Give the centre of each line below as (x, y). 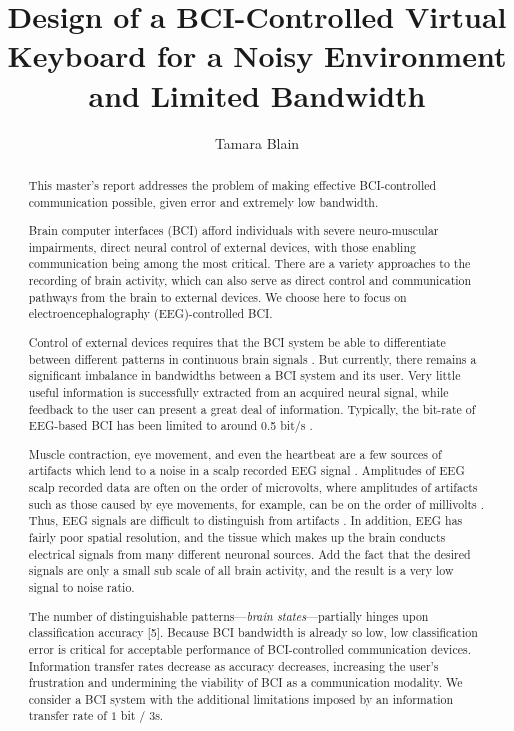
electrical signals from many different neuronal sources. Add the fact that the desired (249, 553)
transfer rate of (67, 715)
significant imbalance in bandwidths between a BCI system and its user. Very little (244, 375)
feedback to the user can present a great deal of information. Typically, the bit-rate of (252, 408)
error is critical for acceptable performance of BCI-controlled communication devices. (249, 648)
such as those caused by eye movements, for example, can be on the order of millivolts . (256, 503)
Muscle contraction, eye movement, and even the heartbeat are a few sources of (235, 453)
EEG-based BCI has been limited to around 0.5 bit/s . (170, 425)
